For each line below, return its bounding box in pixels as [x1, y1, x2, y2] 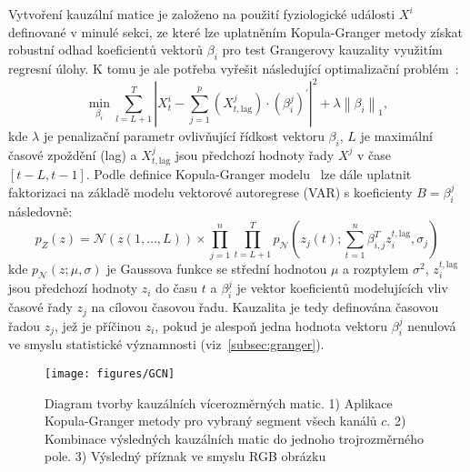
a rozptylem [343, 258, 409, 277]
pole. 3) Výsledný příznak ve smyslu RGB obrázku [45, 447, 326, 466]
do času [155, 278, 198, 297]
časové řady [8, 297, 73, 316]
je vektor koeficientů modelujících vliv [236, 278, 448, 297]
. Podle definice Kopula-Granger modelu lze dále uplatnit [85, 165, 412, 184]
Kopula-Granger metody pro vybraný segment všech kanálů [45, 411, 377, 430]
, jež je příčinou [55, 316, 141, 335]
